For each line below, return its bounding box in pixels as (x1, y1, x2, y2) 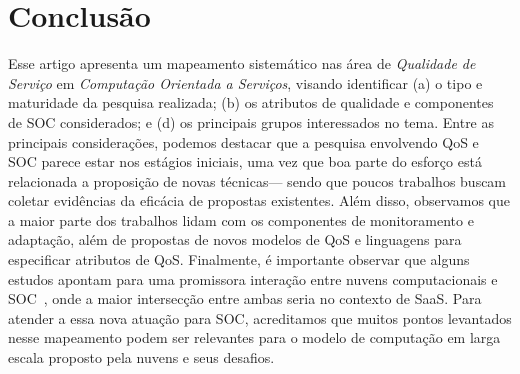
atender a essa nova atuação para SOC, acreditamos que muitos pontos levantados (8, 307, 512, 328)
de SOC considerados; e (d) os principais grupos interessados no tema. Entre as (8, 111, 495, 132)
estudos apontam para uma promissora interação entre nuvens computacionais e (8, 268, 498, 289)
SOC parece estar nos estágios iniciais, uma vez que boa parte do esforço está (8, 151, 482, 172)
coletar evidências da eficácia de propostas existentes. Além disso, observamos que (8, 190, 511, 211)
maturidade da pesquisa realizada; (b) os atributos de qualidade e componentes (8, 92, 494, 113)
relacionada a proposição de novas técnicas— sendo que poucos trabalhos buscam (8, 170, 507, 191)
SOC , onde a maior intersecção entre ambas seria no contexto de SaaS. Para (8, 288, 482, 309)
